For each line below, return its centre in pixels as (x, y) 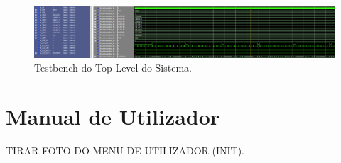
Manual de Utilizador (113, 117)
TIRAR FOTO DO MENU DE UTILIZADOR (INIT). (125, 151)
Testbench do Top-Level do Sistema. (113, 68)
